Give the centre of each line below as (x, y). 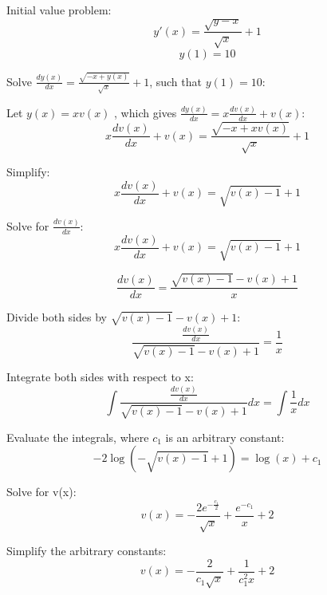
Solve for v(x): (41, 492)
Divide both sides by (57, 317)
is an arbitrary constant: (225, 437)
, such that (175, 81)
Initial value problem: (59, 10)
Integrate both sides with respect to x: (100, 377)
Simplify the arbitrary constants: (87, 551)
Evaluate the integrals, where (78, 437)
